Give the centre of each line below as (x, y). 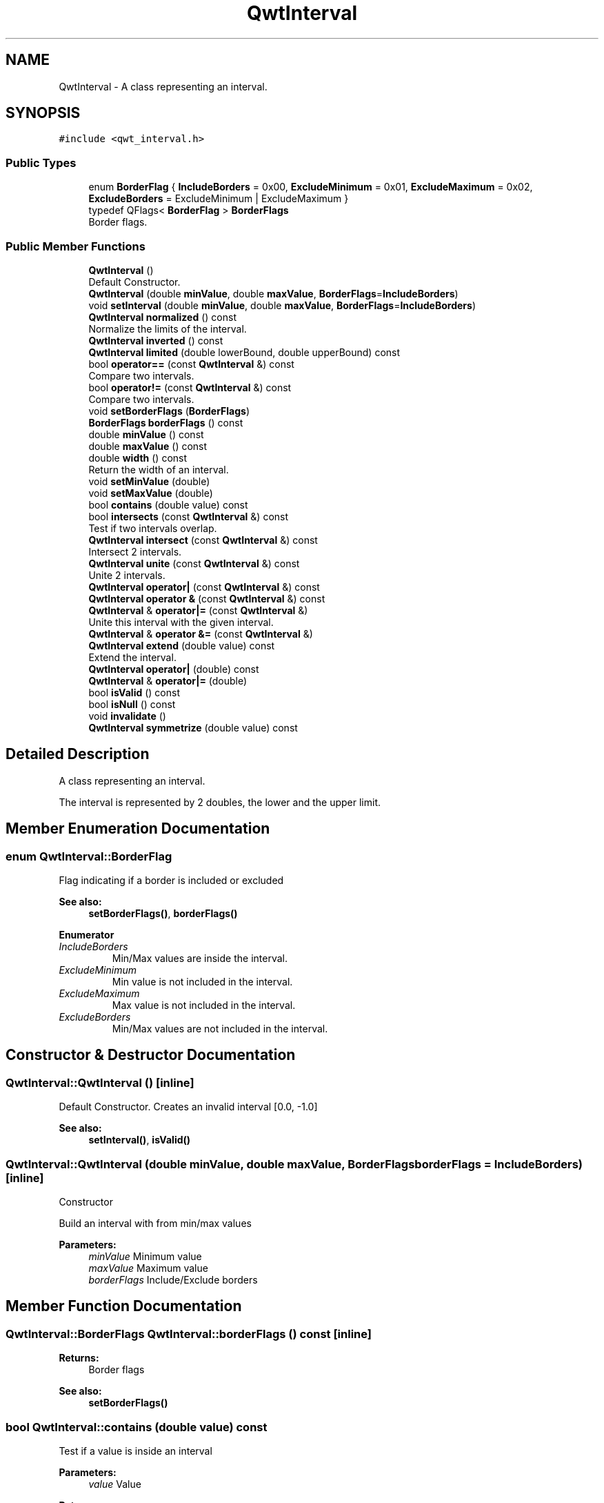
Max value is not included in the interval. (204, 1005)
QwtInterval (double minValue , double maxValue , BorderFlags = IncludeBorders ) (273, 293)
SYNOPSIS (43, 113)
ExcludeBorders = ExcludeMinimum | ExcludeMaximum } (219, 199)
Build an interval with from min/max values (155, 1223)
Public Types (41, 163)
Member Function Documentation (124, 1306)
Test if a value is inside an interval (135, 1451)
